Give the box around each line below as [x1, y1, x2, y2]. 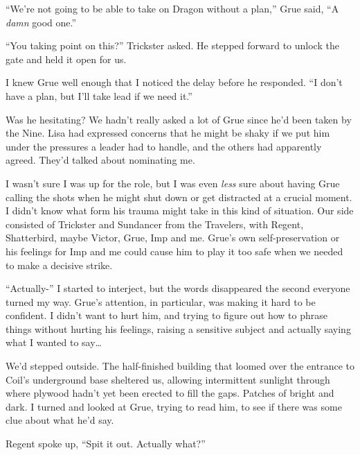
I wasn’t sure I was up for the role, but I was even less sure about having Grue [6, 175, 340, 190]
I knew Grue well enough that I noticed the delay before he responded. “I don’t [6, 75, 343, 89]
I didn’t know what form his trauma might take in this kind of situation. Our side [6, 203, 354, 218]
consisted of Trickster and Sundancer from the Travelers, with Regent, [6, 216, 304, 231]
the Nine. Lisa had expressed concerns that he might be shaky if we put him [6, 126, 330, 140]
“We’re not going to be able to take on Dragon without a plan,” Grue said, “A [6, 1, 339, 15]
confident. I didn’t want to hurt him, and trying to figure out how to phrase [6, 308, 328, 323]
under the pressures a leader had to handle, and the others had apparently [6, 139, 322, 153]
